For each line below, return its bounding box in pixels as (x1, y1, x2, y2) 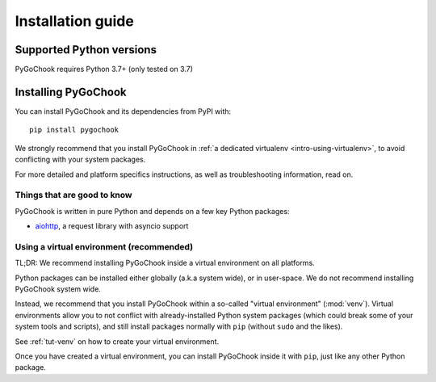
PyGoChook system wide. (15, 283, 101, 294)
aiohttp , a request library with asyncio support (35, 221, 189, 231)
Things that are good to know (15, 190, 132, 201)
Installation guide (15, 12, 135, 30)
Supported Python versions (15, 43, 157, 57)
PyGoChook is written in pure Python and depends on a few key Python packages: (15, 206, 290, 216)
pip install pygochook (29, 125, 119, 135)
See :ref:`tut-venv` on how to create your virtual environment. (15, 336, 220, 346)
